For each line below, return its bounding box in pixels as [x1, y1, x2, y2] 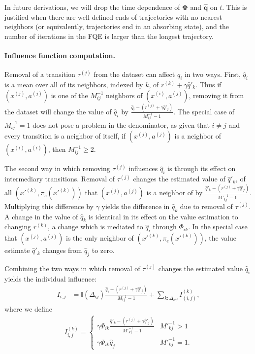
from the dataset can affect [94, 69, 175, 79]
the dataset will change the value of [4, 106, 112, 116]
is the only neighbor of [66, 233, 134, 243]
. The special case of [173, 106, 235, 116]
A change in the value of [4, 211, 78, 221]
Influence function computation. [4, 50, 115, 60]
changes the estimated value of [133, 174, 225, 184]
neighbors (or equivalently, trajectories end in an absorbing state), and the [4, 21, 229, 32]
